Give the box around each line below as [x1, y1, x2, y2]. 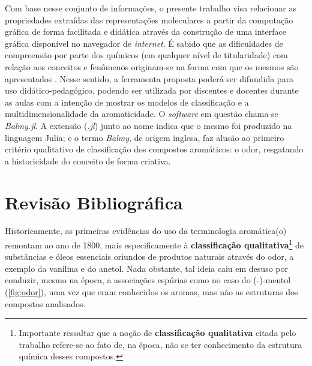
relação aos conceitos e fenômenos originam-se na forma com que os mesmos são [5, 60, 299, 73]
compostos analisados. [5, 297, 86, 310]
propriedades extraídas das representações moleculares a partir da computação [5, 13, 293, 26]
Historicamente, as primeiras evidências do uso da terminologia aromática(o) [5, 224, 287, 237]
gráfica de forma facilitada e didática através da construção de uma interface [5, 25, 286, 38]
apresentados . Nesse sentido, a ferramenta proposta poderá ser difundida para [5, 72, 294, 85]
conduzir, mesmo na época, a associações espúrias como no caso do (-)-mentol [5, 274, 291, 286]
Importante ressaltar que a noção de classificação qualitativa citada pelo [19, 326, 296, 339]
